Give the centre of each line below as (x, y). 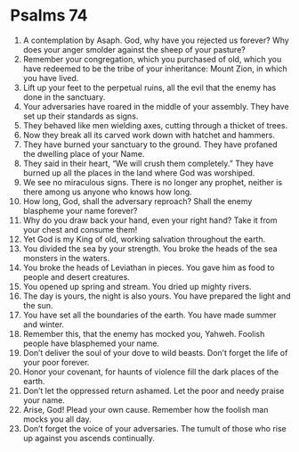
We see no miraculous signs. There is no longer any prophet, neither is (153, 182)
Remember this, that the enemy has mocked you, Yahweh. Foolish (144, 333)
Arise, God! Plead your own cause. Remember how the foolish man (145, 409)
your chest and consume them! (80, 229)
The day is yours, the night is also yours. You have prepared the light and (157, 296)
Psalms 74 (49, 16)
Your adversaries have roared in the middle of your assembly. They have (156, 106)
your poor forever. (56, 362)
